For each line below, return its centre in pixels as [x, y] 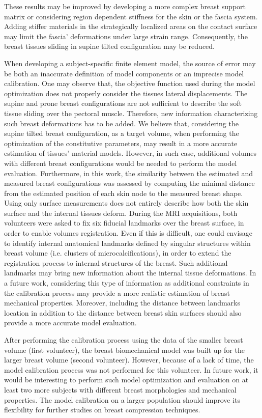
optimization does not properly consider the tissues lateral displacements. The [126, 93]
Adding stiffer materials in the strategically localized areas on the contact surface [131, 26]
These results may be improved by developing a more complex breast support [125, 6]
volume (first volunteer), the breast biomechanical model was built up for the [124, 350]
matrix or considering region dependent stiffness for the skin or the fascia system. [131, 16]
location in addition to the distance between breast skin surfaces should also [123, 312]
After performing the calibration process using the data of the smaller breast [124, 340]
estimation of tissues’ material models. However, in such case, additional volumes [130, 153]
